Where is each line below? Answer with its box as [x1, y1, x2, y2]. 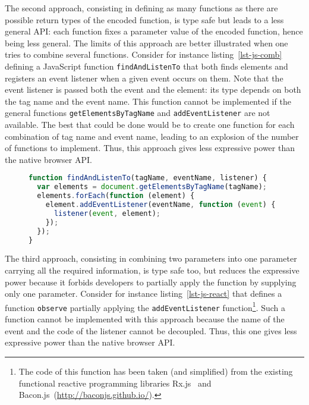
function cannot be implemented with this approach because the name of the [5, 313, 285, 325]
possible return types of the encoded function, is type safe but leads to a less [5, 13, 284, 26]
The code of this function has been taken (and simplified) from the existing [18, 365, 293, 377]
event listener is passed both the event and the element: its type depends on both [5, 83, 301, 96]
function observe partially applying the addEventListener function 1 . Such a [5, 299, 286, 313]
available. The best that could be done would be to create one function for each [5, 118, 295, 131]
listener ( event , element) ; [53, 209, 160, 218]
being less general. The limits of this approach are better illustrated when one [5, 36, 288, 49]
